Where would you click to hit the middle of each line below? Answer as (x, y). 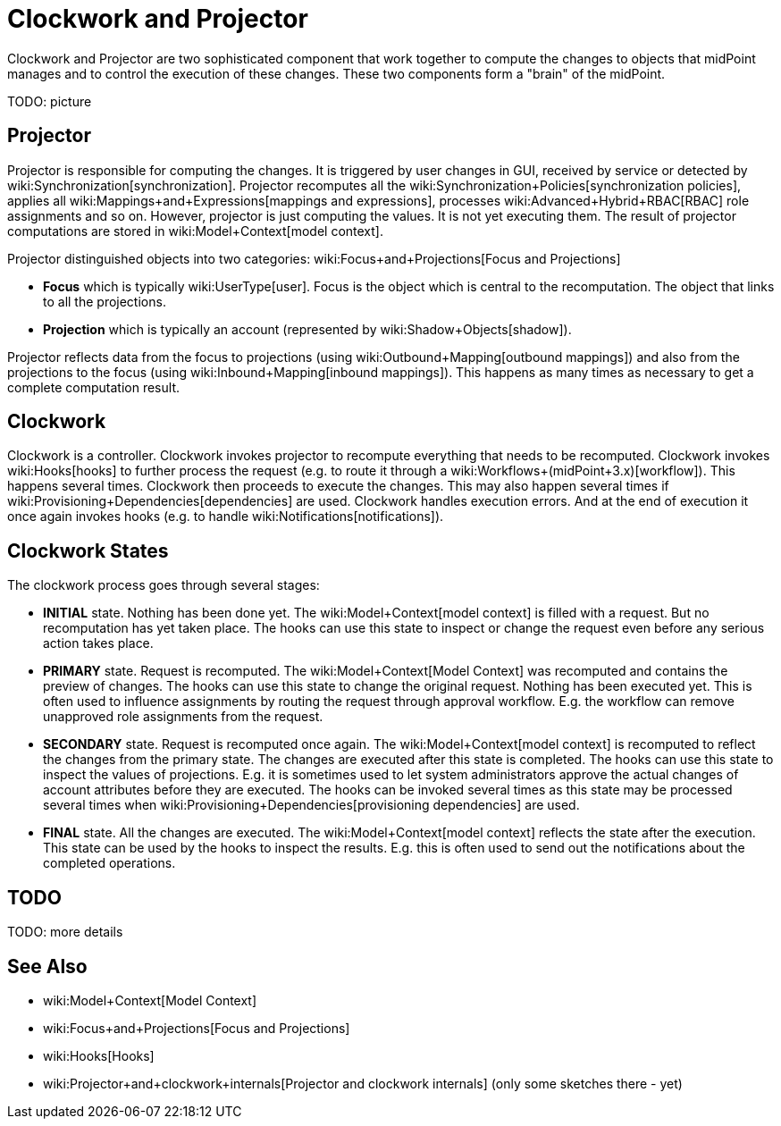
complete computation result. (93, 387)
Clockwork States (88, 550)
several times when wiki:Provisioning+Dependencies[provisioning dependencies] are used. (311, 805)
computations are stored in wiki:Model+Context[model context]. (195, 231)
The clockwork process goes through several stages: (164, 585)
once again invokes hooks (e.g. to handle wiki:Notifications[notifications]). (226, 517)
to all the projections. (105, 301)
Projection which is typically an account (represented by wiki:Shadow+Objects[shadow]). (307, 329)
